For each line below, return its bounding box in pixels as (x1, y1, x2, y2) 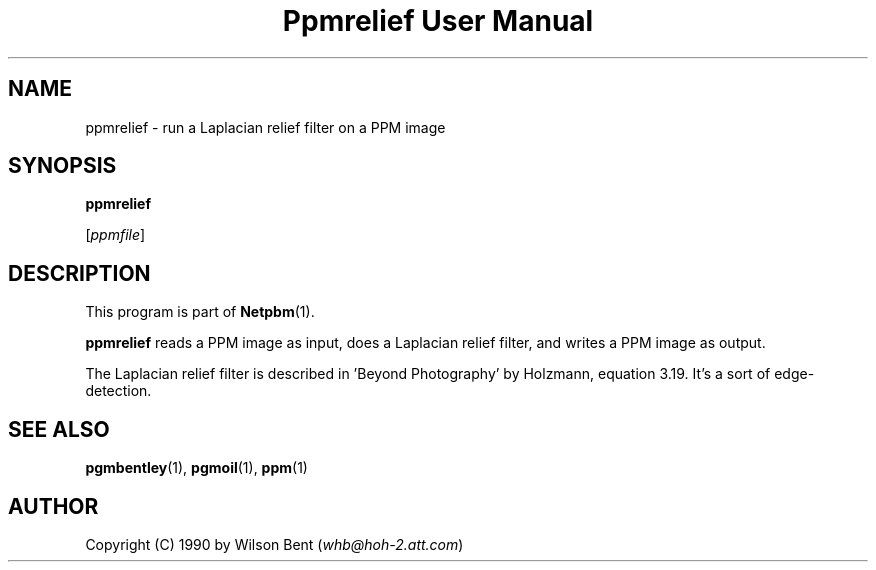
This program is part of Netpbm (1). (85, 303, 315, 321)
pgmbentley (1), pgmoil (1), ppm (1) (85, 459, 308, 477)
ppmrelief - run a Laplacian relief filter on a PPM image (85, 118, 446, 136)
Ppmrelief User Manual (282, 4, 594, 38)
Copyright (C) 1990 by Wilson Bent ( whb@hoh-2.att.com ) (85, 535, 464, 553)
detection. (85, 382, 152, 400)
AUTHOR (8, 493, 99, 519)
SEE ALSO (8, 416, 110, 442)
